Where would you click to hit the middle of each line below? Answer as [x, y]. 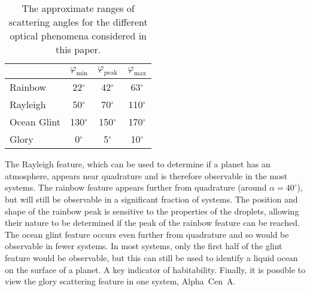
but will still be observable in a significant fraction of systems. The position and [151, 199]
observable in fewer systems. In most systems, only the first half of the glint [144, 246]
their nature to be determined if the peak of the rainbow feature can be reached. [152, 223]
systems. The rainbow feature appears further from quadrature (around [136, 187]
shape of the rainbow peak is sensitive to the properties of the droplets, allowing [152, 211]
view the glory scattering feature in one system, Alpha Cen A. [120, 281]
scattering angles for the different [78, 22]
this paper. [78, 49]
